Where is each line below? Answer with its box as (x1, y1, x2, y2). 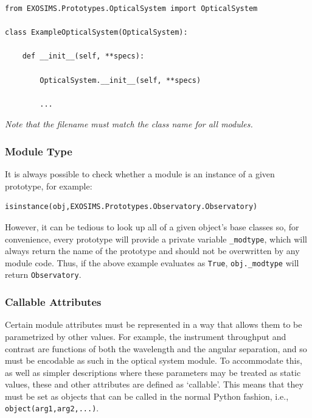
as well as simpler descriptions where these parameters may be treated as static (5, 366, 301, 378)
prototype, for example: (5, 179, 92, 192)
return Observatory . (5, 268, 81, 281)
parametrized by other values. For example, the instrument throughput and (5, 330, 286, 342)
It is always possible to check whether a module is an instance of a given (5, 168, 275, 180)
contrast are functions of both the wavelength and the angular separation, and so (5, 342, 307, 355)
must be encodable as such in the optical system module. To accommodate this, (5, 354, 302, 367)
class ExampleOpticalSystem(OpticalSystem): (5, 28, 188, 37)
